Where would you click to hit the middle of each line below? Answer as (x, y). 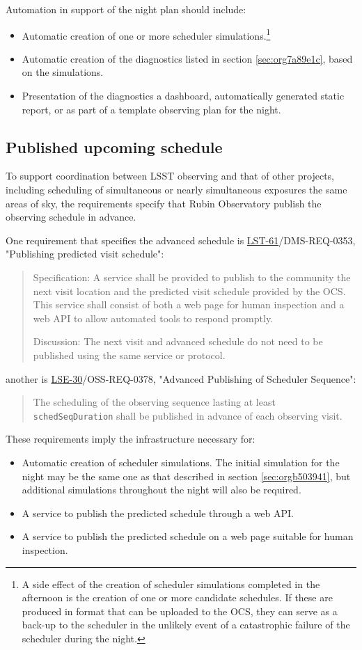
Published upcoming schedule (114, 146)
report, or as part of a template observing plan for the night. (151, 109)
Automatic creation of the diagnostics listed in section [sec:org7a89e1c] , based (187, 58)
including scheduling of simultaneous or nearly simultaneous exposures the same (176, 190)
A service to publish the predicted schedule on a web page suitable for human (188, 536)
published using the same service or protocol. (129, 355)
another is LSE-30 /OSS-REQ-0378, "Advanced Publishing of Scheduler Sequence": (181, 378)
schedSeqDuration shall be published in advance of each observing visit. (188, 415)
